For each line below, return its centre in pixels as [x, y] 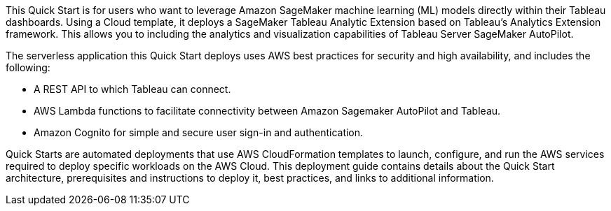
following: [28, 67]
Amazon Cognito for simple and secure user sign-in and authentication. [199, 132]
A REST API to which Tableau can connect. [132, 89]
